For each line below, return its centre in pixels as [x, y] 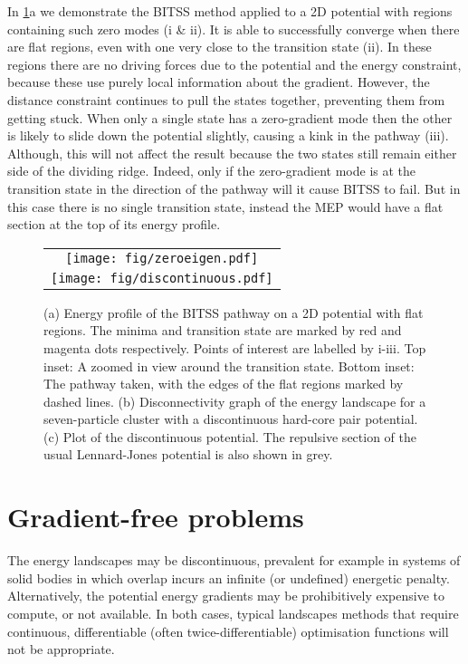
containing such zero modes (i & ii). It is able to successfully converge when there [234, 29]
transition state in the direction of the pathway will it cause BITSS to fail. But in [234, 188]
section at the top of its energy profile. [114, 224]
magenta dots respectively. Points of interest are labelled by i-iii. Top [235, 347]
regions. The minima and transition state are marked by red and [223, 330]
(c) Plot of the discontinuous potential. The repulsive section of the [230, 436]
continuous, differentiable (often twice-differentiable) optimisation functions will [228, 631]
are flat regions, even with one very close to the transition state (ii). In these [220, 47]
